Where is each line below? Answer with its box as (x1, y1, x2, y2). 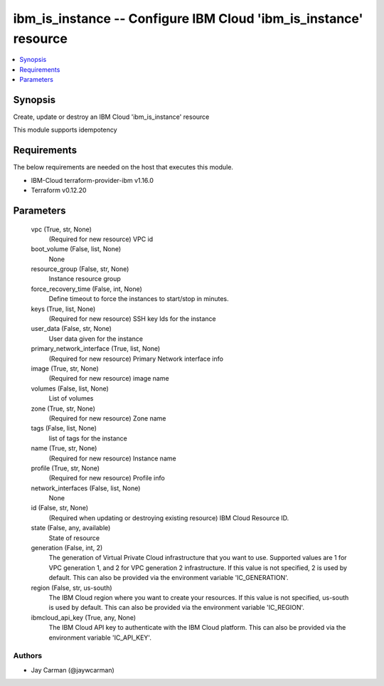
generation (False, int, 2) (31, 544, 103, 552)
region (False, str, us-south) (31, 584, 113, 592)
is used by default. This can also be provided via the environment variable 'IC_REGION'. (48, 603, 305, 612)
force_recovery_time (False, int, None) (31, 285, 142, 293)
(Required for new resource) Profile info (48, 474, 165, 482)
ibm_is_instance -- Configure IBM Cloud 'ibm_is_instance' (13, 11, 363, 26)
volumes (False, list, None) (31, 384, 110, 393)
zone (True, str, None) (31, 404, 95, 413)
